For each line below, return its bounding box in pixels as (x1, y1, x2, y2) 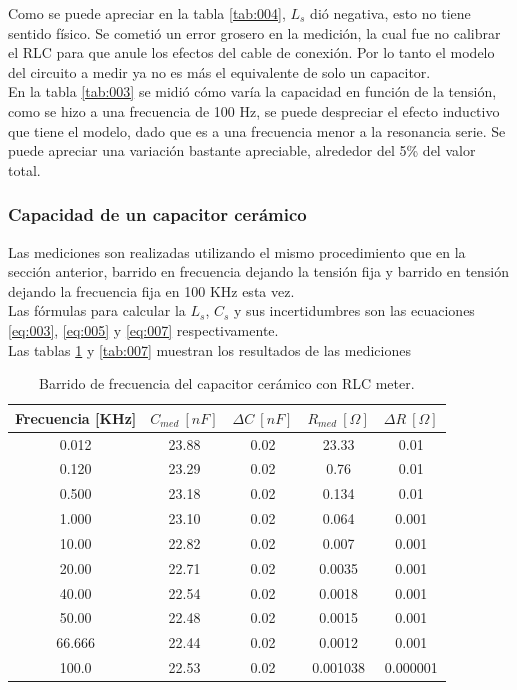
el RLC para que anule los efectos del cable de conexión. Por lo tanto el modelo (8, 42, 495, 63)
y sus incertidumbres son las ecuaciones (234, 300, 475, 321)
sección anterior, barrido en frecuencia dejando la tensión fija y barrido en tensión (8, 261, 510, 282)
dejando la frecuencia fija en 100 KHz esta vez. (8, 280, 295, 301)
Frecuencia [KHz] (15, 407, 137, 428)
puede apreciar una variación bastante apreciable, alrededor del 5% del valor (8, 140, 476, 161)
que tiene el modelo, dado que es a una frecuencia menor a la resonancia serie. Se (8, 120, 506, 141)
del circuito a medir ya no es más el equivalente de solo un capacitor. (8, 61, 431, 82)
